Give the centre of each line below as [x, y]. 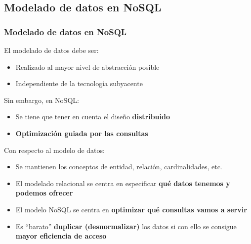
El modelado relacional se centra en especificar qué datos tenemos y [123, 183]
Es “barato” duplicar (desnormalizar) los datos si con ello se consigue [126, 226]
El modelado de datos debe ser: [51, 50]
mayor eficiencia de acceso [61, 236]
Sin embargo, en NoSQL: [42, 100]
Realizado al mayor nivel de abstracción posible [87, 67]
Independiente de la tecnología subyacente [79, 83]
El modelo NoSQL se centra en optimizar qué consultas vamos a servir [131, 209]
